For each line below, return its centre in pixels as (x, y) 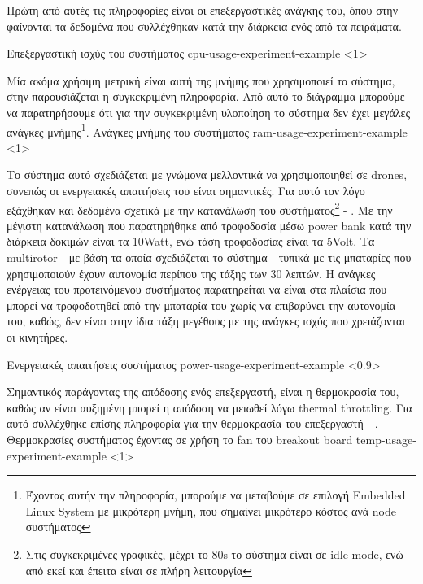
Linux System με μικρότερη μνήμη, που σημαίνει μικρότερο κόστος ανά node (211, 510)
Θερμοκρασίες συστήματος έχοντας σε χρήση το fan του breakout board (180, 439)
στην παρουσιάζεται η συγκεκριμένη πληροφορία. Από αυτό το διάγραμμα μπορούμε (206, 96)
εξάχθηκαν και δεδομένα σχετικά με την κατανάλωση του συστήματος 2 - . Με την (200, 208)
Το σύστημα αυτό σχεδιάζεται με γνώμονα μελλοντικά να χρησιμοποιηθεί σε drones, (207, 174)
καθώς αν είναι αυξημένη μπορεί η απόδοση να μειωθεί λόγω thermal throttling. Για (209, 407)
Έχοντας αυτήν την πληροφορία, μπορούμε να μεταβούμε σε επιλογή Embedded (216, 495)
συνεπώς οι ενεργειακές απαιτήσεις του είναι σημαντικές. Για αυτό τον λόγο (186, 190)
